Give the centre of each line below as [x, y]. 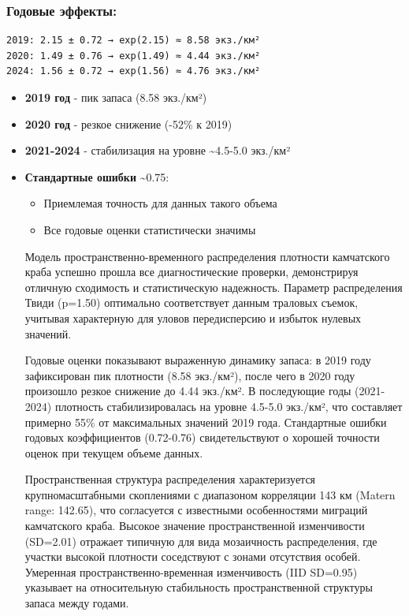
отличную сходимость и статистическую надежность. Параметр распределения [214, 287]
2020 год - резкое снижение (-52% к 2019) [128, 123]
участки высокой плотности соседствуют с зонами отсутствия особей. [193, 556]
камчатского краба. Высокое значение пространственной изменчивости [195, 526]
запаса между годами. [77, 603]
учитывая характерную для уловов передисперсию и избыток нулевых [193, 317]
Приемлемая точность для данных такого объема [160, 203]
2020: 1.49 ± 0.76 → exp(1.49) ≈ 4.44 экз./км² [134, 56]
